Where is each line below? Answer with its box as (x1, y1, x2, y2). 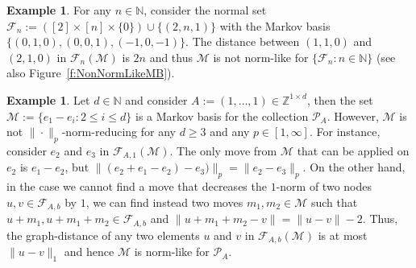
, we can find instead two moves (85, 193, 243, 210)
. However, (327, 107, 379, 124)
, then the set (306, 91, 373, 108)
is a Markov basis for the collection (135, 107, 309, 124)
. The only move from (169, 142, 277, 159)
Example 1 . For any (6, 2, 111, 18)
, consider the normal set (144, 2, 267, 18)
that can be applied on (297, 142, 410, 159)
